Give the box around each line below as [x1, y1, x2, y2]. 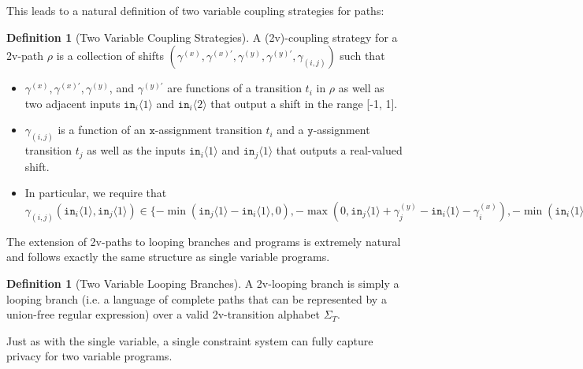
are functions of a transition [167, 80, 302, 96]
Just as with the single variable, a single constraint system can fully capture [6, 332, 373, 348]
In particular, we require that [24, 184, 167, 201]
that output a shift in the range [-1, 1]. [210, 95, 398, 111]
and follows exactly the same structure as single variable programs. [6, 248, 330, 265]
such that [340, 47, 385, 64]
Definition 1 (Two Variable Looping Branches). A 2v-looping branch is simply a [6, 274, 399, 291]
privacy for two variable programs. [6, 348, 173, 364]
